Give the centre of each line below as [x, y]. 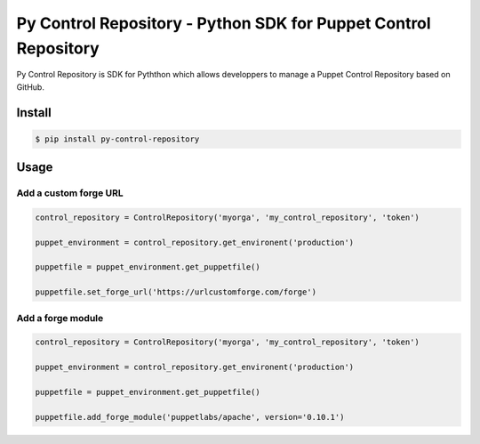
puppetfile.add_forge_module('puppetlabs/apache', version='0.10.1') [190, 417]
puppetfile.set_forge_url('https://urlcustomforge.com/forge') [176, 292]
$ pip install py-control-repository [117, 139]
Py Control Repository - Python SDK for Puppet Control [224, 23]
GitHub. [30, 87]
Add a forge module [60, 318]
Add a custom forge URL [70, 193]
